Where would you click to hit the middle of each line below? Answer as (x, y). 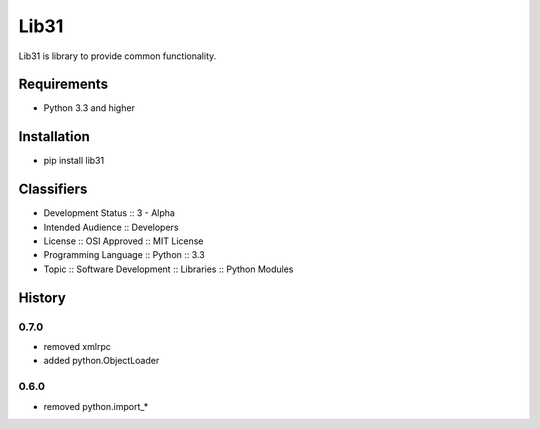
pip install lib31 (74, 161)
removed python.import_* (96, 406)
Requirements (63, 84)
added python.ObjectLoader (101, 361)
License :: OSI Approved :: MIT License (123, 241)
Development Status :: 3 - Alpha (109, 213)
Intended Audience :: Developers (111, 227)
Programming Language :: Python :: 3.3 (124, 255)
